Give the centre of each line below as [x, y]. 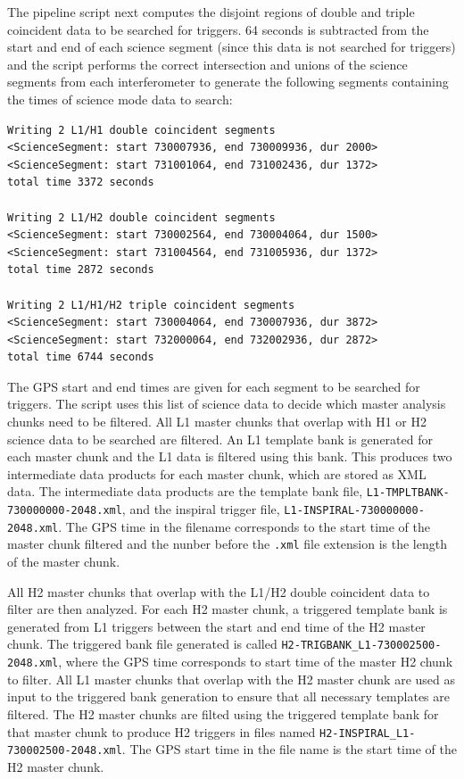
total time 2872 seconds [81, 270]
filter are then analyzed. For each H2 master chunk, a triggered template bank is [228, 609]
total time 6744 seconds [81, 357]
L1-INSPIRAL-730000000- [354, 511]
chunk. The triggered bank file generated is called [142, 644]
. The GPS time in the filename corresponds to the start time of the [244, 526]
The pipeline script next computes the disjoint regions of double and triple [211, 12]
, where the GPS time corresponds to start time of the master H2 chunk [256, 662]
